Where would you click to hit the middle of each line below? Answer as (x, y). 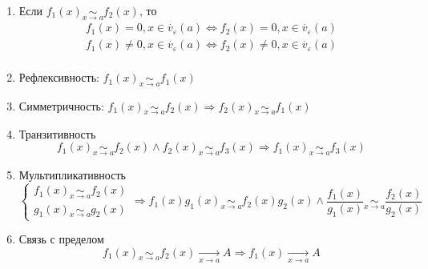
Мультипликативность (72, 174)
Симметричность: (61, 105)
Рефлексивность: (59, 77)
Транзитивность (57, 133)
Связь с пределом (61, 239)
